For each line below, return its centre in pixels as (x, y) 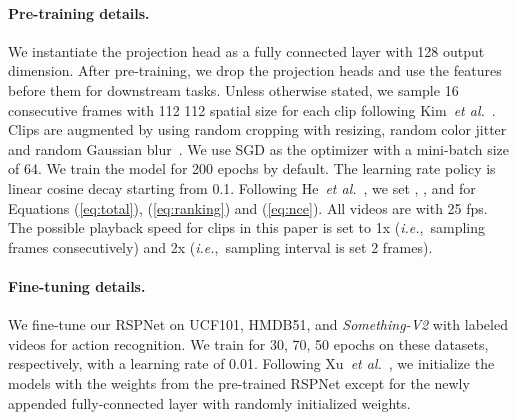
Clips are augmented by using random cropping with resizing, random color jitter (257, 129)
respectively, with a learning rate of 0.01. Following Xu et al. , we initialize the (251, 363)
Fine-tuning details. (77, 285)
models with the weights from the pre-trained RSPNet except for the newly (239, 382)
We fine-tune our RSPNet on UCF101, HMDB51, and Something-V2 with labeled (258, 324)
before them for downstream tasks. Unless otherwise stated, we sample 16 (233, 89)
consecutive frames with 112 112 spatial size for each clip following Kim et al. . (252, 109)
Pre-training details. (79, 12)
